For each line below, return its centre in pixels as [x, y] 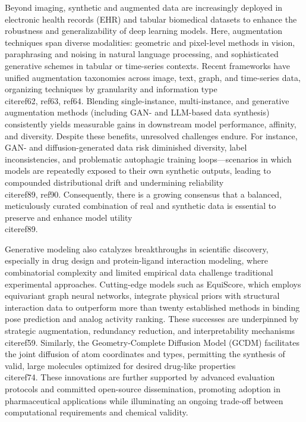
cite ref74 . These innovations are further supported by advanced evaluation [140, 377]
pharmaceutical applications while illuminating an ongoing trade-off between [144, 400]
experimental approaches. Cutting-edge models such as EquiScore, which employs [153, 284]
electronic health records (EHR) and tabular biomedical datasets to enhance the [151, 19]
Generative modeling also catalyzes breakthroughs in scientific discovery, [137, 248]
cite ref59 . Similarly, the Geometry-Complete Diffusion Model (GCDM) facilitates [152, 342]
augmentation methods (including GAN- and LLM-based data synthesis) [137, 112]
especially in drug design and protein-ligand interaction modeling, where [136, 260]
